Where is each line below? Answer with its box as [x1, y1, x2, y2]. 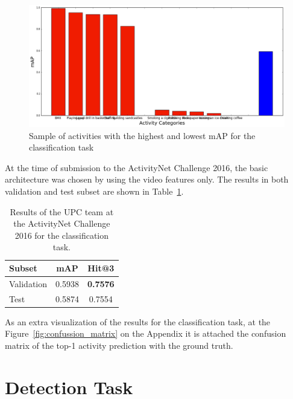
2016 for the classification [14, 229, 109, 241]
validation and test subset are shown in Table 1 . [5, 185, 184, 198]
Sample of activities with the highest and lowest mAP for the [29, 129, 256, 141]
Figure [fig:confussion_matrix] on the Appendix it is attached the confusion [5, 327, 286, 340]
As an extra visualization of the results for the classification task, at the [5, 315, 271, 328]
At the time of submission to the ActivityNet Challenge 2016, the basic [5, 161, 268, 174]
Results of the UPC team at [10, 205, 114, 218]
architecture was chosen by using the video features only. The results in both [5, 173, 289, 186]
